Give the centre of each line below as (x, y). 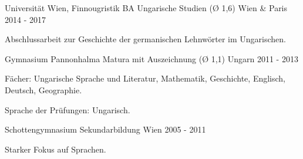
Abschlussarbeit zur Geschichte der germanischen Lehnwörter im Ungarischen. (145, 39)
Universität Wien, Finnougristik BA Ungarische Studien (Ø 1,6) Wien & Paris (146, 8)
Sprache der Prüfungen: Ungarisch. (68, 109)
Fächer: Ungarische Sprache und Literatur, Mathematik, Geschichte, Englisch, (145, 78)
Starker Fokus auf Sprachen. (55, 149)
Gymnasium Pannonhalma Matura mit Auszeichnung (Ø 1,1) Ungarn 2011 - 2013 (151, 58)
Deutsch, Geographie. (43, 89)
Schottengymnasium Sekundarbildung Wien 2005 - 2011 (105, 129)
